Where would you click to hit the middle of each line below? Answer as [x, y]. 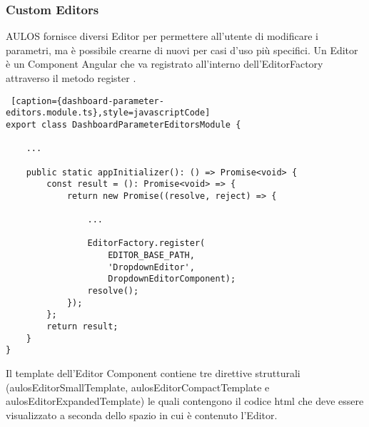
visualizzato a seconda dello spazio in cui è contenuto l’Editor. [142, 415]
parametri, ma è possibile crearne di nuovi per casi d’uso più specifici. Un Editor [182, 50]
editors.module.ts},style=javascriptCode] [108, 113]
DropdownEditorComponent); [172, 279]
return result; [82, 327]
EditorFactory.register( [146, 243]
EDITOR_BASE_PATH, [151, 256]
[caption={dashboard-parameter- [87, 101]
